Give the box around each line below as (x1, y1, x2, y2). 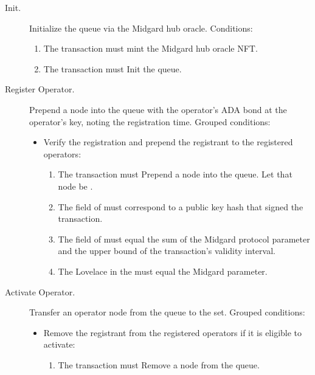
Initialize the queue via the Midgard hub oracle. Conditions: (29, 21, 253, 34)
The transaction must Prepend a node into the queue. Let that (58, 168, 292, 181)
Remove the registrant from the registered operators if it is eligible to (43, 326, 302, 339)
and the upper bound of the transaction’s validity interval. (58, 244, 275, 257)
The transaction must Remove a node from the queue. (58, 358, 260, 371)
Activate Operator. (5, 285, 75, 298)
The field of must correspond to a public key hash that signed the (58, 200, 303, 213)
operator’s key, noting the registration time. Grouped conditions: (29, 115, 271, 128)
